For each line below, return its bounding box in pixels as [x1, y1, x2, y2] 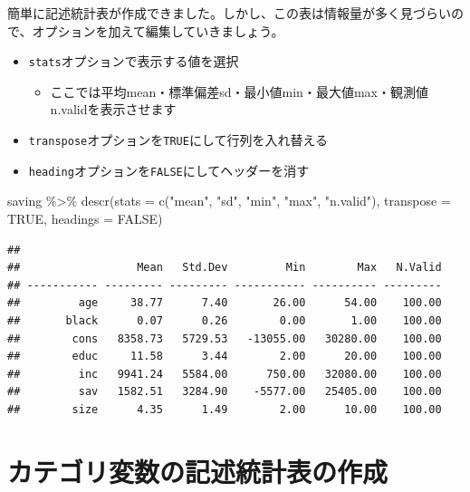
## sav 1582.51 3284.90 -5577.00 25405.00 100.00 [7, 385, 442, 399]
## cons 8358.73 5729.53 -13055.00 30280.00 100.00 [7, 332, 442, 345]
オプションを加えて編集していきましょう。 [32, 21, 284, 40]
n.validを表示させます [50, 100, 177, 119]
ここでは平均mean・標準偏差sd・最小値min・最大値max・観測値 [50, 82, 428, 101]
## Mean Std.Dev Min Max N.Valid [7, 261, 442, 275]
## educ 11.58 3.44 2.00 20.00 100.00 [7, 350, 442, 363]
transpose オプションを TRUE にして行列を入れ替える [28, 130, 329, 150]
